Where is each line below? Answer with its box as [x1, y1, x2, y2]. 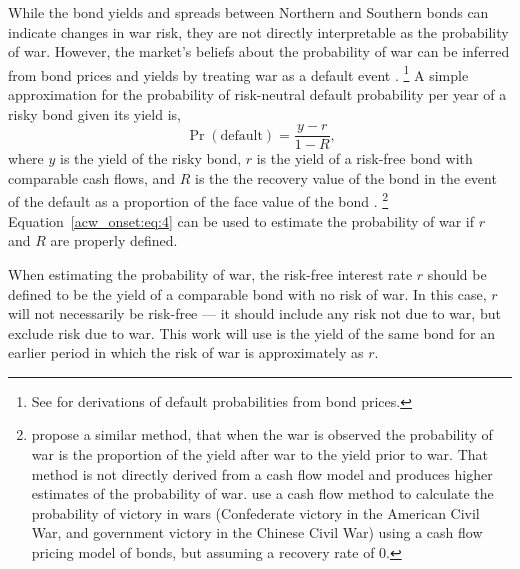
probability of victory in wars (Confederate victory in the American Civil [31, 502, 480, 523]
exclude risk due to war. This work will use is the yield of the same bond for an [8, 322, 496, 343]
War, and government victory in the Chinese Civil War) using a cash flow [31, 522, 483, 543]
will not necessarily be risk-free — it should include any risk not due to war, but [8, 303, 501, 324]
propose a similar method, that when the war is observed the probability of [31, 424, 493, 445]
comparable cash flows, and [8, 167, 176, 188]
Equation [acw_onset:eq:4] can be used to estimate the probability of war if [8, 210, 475, 231]
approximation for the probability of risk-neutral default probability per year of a [8, 84, 507, 105]
